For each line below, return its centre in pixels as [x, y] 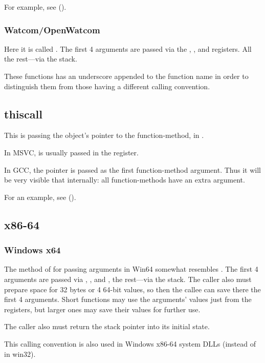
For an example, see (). [40, 197]
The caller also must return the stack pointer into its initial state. [107, 326]
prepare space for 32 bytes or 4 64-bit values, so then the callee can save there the [132, 289]
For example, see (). [35, 7]
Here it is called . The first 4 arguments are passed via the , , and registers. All [128, 48]
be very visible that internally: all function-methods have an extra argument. [125, 180]
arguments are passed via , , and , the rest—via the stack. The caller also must [128, 279]
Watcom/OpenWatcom [52, 29]
